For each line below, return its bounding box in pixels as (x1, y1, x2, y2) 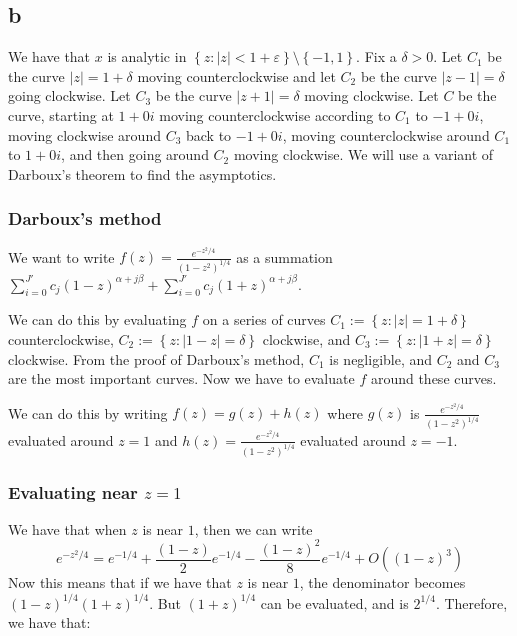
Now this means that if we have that (8, 572, 232, 593)
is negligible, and (329, 348, 433, 369)
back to (185, 124, 232, 145)
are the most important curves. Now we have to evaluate (8, 368, 355, 389)
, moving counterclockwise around (282, 124, 490, 145)
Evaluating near (8, 479, 138, 504)
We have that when (8, 518, 127, 539)
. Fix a (356, 46, 397, 67)
